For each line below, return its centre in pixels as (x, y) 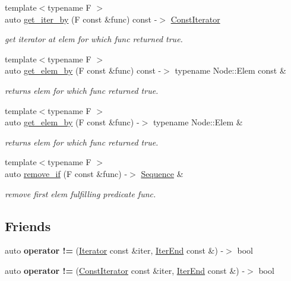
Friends (28, 225)
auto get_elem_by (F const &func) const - (83, 70)
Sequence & (162, 173)
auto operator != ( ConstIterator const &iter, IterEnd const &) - (125, 270)
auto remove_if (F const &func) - (66, 173)
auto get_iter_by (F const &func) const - (81, 19)
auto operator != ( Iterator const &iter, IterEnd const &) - (114, 250)
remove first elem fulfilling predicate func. (80, 193)
